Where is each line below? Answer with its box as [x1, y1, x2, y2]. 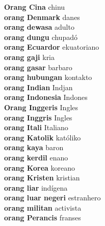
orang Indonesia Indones [4, 92, 88, 102]
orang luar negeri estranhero [4, 192, 101, 203]
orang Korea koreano [4, 162, 75, 173]
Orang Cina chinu [4, 2, 65, 12]
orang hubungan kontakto [4, 72, 92, 83]
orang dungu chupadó [4, 31, 77, 42]
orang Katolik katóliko [4, 132, 81, 142]
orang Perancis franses [4, 212, 81, 223]
